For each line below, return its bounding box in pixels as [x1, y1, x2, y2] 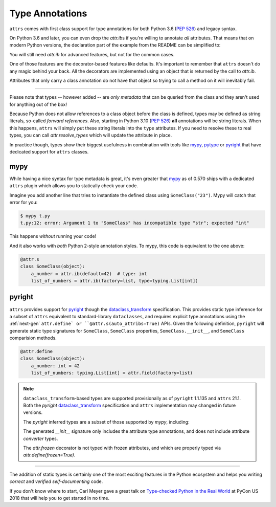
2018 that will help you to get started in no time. [9, 495, 110, 501]
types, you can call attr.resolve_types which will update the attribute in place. [9, 132, 172, 138]
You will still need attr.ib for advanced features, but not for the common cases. [9, 51, 175, 57]
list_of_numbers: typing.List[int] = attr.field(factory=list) [31, 370, 193, 376]
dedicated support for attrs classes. [9, 149, 89, 155]
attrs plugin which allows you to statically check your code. [9, 183, 138, 189]
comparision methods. [9, 335, 57, 341]
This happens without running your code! [9, 233, 97, 239]
